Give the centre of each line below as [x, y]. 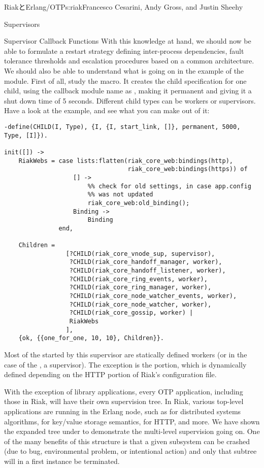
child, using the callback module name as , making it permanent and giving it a [128, 91]
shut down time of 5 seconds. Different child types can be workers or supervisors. [130, 100]
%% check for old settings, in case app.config [169, 186]
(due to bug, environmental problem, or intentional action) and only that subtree [130, 451]
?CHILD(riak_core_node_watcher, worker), [140, 304]
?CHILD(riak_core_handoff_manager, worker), [146, 262]
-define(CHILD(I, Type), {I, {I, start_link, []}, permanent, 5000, [122, 127]
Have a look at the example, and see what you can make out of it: [107, 110]
